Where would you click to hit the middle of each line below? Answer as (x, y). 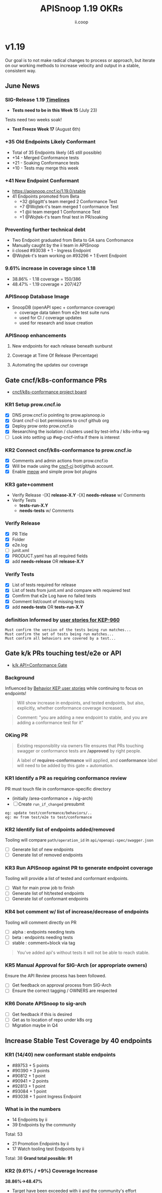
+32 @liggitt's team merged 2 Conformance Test (68, 201)
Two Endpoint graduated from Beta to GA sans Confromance (73, 240)
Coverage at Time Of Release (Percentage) (55, 355)
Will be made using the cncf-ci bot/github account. (63, 466)
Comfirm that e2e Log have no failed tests (54, 596)
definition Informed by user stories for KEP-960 (62, 620)
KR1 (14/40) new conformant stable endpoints (60, 1055)
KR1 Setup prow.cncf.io (33, 404)
